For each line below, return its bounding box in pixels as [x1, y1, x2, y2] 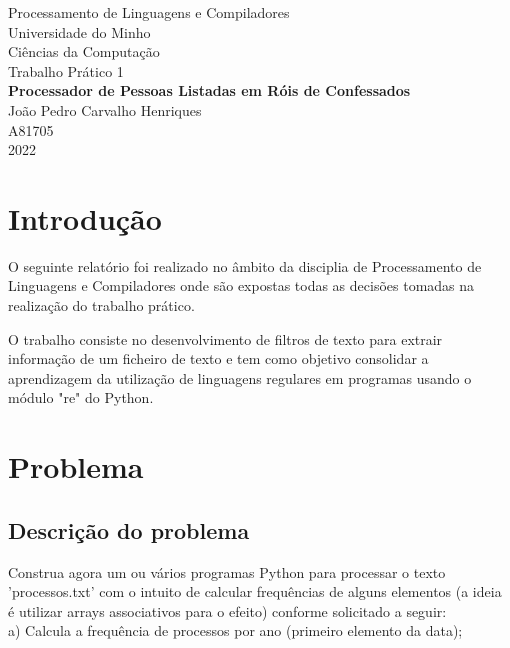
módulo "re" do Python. [8, 387, 154, 408]
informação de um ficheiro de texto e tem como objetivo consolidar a [8, 348, 429, 369]
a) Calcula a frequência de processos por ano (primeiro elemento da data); [8, 620, 463, 641]
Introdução [8, 197, 162, 238]
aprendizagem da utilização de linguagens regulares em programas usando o [8, 367, 472, 388]
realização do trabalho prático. [8, 295, 195, 316]
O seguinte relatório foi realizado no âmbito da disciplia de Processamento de [8, 255, 482, 276]
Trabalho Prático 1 [8, 60, 124, 81]
